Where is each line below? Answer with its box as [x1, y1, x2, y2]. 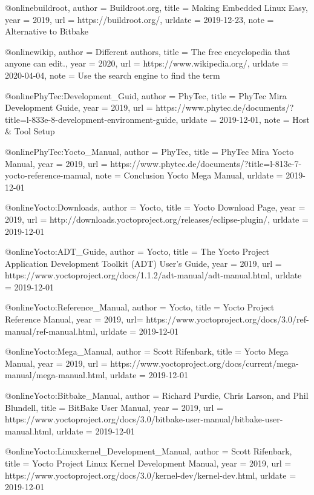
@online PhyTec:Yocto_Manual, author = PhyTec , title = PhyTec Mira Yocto [5, 145, 294, 157]
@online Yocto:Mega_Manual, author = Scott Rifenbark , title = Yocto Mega [5, 345, 289, 358]
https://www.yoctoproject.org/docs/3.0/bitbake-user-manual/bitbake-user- [5, 413, 283, 425]
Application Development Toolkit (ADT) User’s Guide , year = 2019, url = [5, 257, 282, 269]
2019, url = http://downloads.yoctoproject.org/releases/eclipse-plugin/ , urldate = [5, 212, 309, 225]
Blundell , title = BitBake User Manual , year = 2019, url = [5, 401, 223, 413]
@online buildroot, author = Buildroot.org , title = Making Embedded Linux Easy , [5, 1, 308, 13]
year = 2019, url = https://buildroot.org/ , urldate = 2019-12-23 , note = [5, 13, 274, 25]
